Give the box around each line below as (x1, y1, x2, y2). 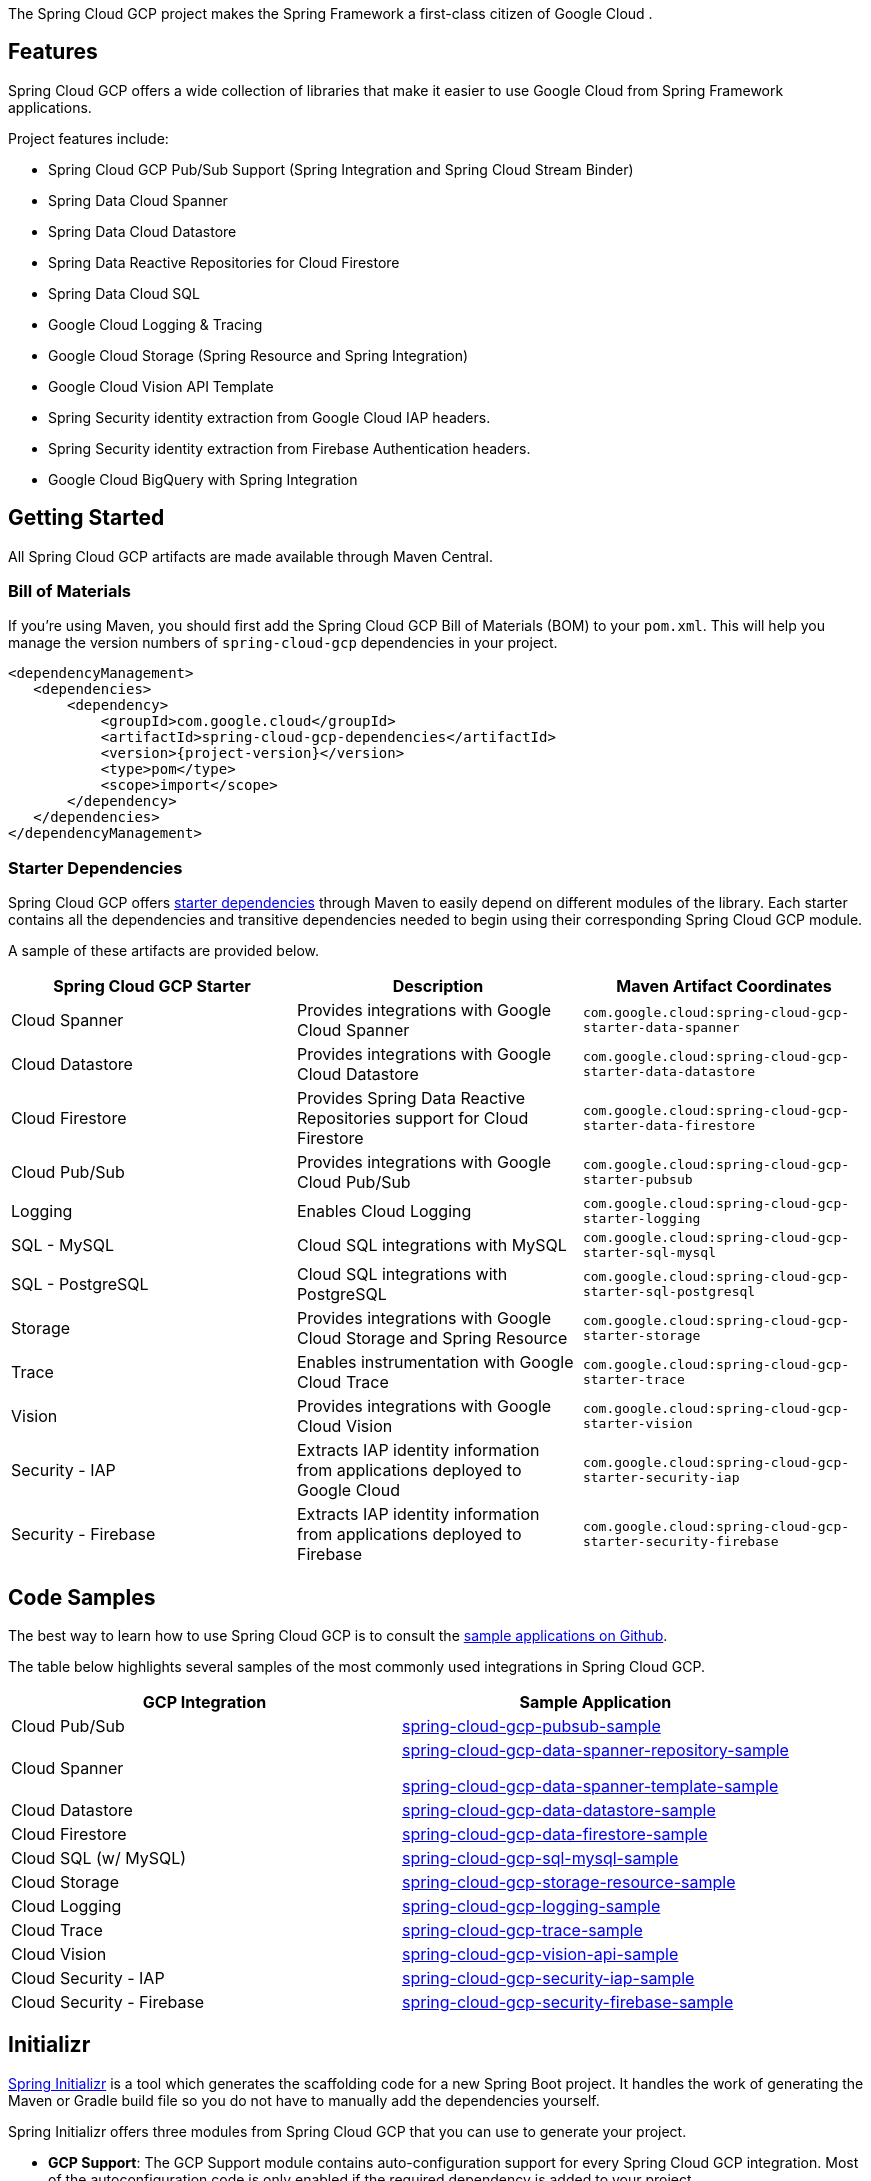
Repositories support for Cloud (296, 1108, 529, 1129)
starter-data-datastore (582, 1064, 756, 1080)
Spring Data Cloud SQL (48, 284, 200, 302)
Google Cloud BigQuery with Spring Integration (48, 470, 358, 488)
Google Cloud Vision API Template (48, 377, 274, 395)
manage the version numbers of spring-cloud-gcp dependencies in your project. (8, 634, 558, 652)
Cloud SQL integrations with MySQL (296, 1235, 567, 1256)
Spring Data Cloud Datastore (48, 222, 237, 240)
